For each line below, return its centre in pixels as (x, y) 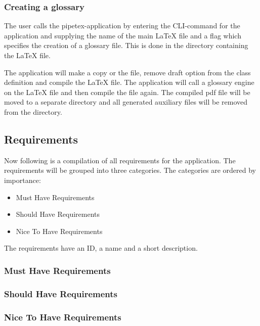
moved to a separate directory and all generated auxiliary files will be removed (126, 102)
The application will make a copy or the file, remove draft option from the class (127, 72)
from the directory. (33, 111)
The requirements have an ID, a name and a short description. (101, 248)
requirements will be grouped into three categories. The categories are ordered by (130, 170)
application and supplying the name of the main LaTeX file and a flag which (123, 35)
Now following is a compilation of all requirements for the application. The (120, 160)
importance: (23, 180)
